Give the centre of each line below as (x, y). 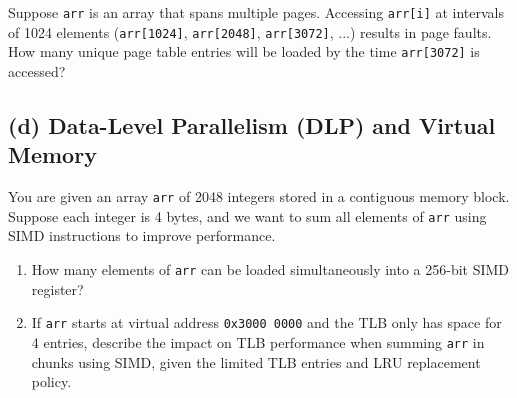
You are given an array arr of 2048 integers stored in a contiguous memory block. (259, 196)
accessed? (37, 70)
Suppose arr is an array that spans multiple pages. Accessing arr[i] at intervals (256, 12)
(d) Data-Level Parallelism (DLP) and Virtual (252, 124)
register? (57, 288)
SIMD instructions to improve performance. (142, 235)
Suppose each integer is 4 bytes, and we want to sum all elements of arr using (247, 215)
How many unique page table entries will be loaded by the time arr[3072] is (244, 51)
